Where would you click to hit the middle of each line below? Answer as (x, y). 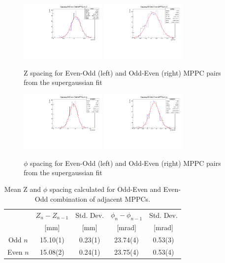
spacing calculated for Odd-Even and (105, 189)
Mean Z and (23, 189)
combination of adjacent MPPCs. (100, 198)
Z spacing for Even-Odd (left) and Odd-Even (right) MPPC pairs (122, 72)
